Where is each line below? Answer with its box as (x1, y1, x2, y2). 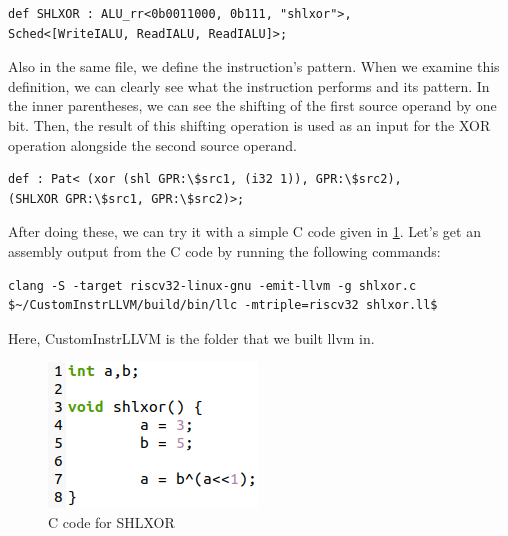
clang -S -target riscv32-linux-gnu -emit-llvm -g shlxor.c (8, 278, 417, 293)
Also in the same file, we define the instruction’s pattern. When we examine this (8, 56, 500, 77)
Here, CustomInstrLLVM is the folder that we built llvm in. (8, 327, 375, 348)
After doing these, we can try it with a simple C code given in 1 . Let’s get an (8, 221, 481, 242)
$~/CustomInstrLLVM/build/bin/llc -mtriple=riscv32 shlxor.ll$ (8, 298, 438, 313)
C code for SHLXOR (48, 511, 175, 532)
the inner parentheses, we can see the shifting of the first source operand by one (8, 95, 497, 116)
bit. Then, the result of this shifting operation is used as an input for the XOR (8, 114, 491, 135)
